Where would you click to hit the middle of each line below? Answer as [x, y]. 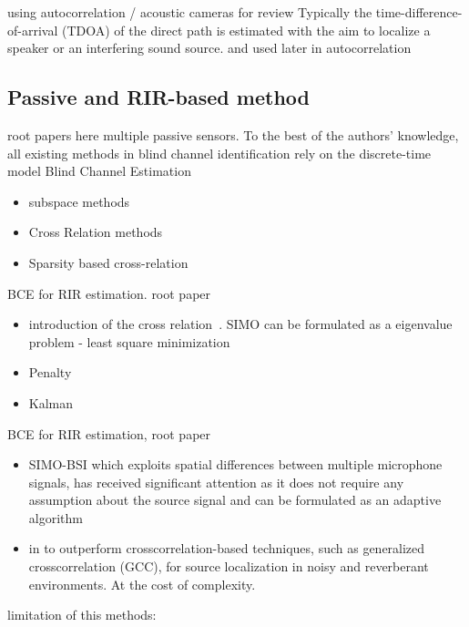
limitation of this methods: [82, 615]
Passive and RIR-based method [158, 97]
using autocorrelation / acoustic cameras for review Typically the [190, 12]
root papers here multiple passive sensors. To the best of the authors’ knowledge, [233, 134]
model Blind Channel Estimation [99, 171]
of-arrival [33, 30]
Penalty [50, 372]
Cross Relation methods [96, 232]
